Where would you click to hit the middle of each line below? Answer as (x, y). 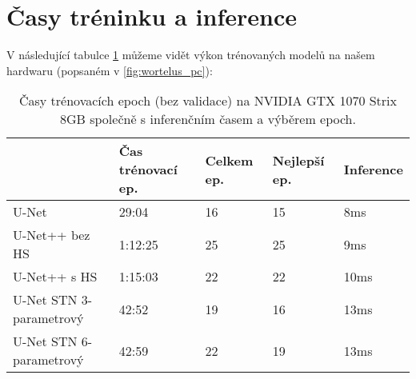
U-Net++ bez (52, 235)
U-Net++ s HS (55, 277)
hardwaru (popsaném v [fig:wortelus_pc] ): (110, 70)
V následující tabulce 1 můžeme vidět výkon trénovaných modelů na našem (191, 55)
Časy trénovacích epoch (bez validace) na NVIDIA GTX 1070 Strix (208, 101)
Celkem (229, 160)
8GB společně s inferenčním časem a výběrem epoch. (208, 119)
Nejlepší (298, 160)
